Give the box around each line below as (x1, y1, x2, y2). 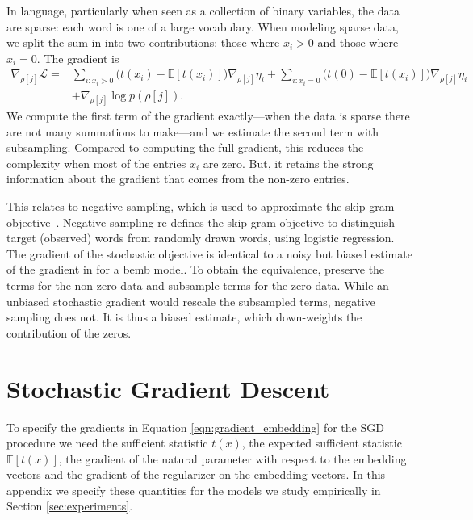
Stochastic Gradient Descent (6, 371, 330, 405)
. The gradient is (36, 49, 119, 66)
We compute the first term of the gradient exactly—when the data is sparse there (6, 107, 410, 124)
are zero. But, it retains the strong (203, 154, 374, 171)
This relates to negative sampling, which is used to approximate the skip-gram (6, 198, 395, 215)
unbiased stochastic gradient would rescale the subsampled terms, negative (6, 292, 375, 309)
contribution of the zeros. (6, 324, 132, 341)
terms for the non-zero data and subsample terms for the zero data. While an (6, 277, 389, 293)
